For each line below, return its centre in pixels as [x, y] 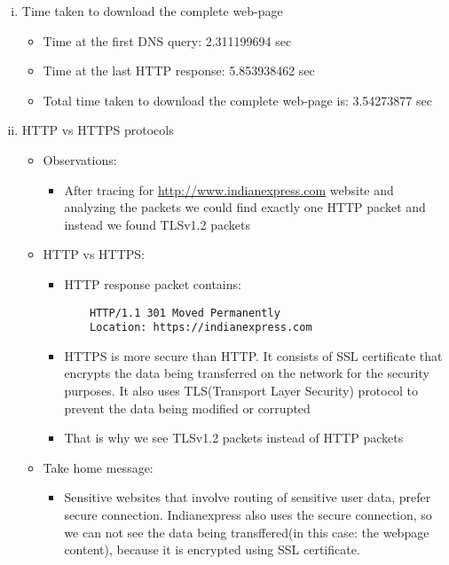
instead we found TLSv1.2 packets [157, 224]
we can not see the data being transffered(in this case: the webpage [247, 532]
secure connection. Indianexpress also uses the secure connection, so [248, 514]
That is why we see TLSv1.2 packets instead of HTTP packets [234, 438]
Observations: [80, 159]
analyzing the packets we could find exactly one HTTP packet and [245, 207]
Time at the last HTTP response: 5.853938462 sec [179, 71]
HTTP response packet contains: [153, 283]
